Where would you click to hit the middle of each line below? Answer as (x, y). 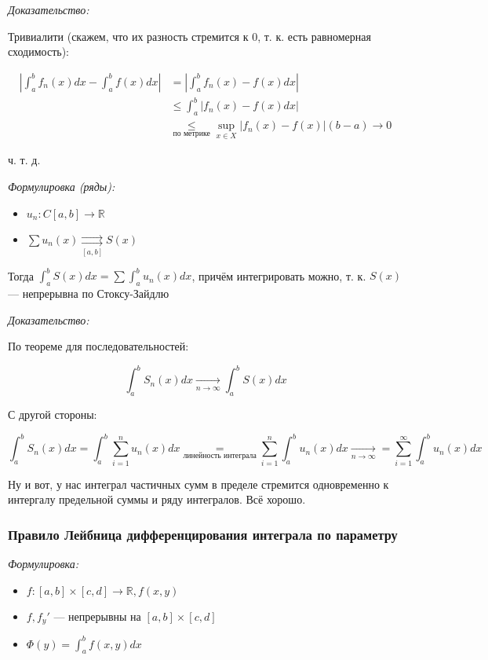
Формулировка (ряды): (62, 186)
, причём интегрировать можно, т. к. (279, 275)
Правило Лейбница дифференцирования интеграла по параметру (203, 534)
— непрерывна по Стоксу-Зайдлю (89, 293)
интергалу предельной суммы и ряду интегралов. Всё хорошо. (157, 499)
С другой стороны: (53, 414)
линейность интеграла (220, 456)
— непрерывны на (97, 616)
